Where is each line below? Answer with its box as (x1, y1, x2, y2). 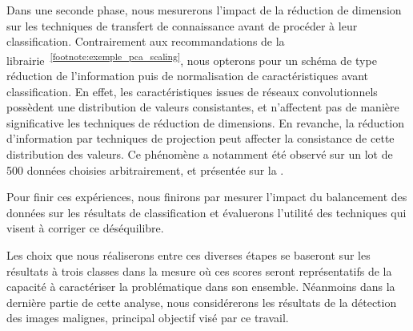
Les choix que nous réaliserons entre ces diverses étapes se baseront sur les (6, 246, 371, 263)
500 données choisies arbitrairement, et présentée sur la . (6, 161, 284, 178)
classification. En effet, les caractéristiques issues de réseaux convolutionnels (6, 83, 378, 99)
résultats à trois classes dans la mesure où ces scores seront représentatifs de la (6, 262, 392, 279)
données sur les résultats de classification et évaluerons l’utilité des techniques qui (6, 204, 407, 220)
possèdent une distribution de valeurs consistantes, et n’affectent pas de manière (6, 99, 399, 115)
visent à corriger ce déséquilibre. (6, 220, 164, 236)
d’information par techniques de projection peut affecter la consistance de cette (6, 130, 395, 147)
